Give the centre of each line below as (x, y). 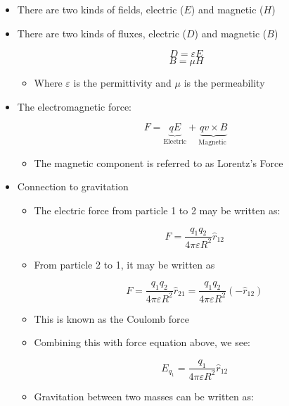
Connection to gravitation (73, 186)
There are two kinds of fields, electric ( (101, 9)
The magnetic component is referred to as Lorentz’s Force (159, 162)
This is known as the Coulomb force (111, 318)
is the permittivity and (122, 83)
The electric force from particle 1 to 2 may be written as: (157, 210)
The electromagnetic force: (75, 106)
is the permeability (224, 83)
